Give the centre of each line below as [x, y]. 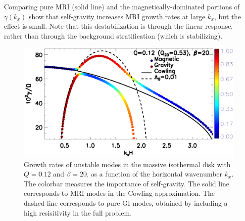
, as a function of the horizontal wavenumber [155, 174]
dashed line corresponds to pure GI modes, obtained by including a [126, 203]
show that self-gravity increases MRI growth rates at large [117, 16]
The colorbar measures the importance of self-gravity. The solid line [127, 183]
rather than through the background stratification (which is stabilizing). [113, 35]
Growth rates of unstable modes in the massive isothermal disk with [127, 164]
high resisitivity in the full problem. [78, 212]
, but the [228, 16]
